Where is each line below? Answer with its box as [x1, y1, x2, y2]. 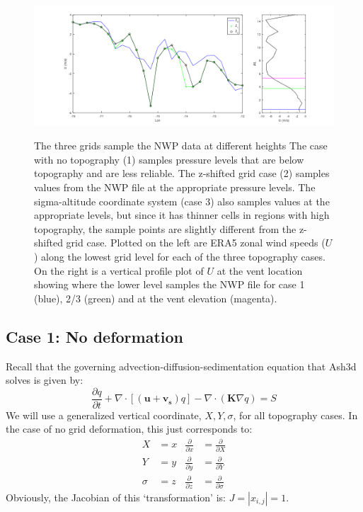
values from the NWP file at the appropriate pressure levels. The [34, 179, 316, 194]
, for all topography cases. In [233, 407, 358, 422]
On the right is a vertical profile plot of [34, 263, 204, 278]
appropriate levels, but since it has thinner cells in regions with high [34, 207, 330, 222]
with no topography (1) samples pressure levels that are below [34, 152, 304, 166]
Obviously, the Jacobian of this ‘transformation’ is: [6, 489, 226, 504]
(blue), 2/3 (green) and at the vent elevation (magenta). [34, 290, 277, 305]
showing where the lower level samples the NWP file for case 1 [34, 277, 305, 292]
